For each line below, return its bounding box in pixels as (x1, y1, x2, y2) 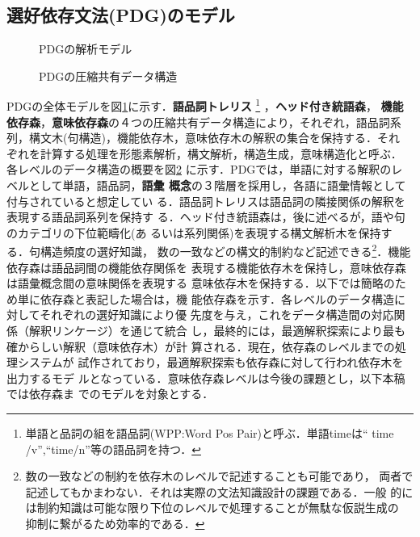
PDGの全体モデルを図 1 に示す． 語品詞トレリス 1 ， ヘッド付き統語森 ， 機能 (6, 95, 404, 115)
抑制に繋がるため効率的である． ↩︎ (25, 514, 205, 531)
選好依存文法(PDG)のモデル (6, 2, 235, 27)
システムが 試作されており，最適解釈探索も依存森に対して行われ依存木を (17, 354, 404, 371)
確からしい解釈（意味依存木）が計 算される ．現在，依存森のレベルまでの (6, 338, 395, 355)
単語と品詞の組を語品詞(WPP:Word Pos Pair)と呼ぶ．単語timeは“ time (25, 424, 394, 441)
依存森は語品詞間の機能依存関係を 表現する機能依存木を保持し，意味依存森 (6, 258, 406, 275)
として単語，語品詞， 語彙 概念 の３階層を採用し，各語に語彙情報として (28, 177, 406, 194)
